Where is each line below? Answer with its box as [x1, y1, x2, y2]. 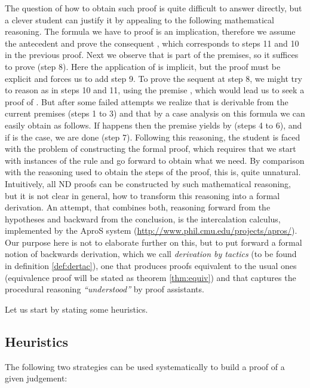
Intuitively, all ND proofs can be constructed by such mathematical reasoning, [5, 177, 291, 190]
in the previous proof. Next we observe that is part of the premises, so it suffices [5, 48, 299, 61]
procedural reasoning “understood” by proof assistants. [5, 283, 204, 295]
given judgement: [5, 372, 67, 384]
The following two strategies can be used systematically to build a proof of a [5, 360, 285, 372]
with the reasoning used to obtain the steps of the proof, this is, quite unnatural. [5, 166, 301, 178]
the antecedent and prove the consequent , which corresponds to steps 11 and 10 [5, 36, 299, 49]
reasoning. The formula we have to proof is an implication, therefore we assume [5, 25, 296, 38]
